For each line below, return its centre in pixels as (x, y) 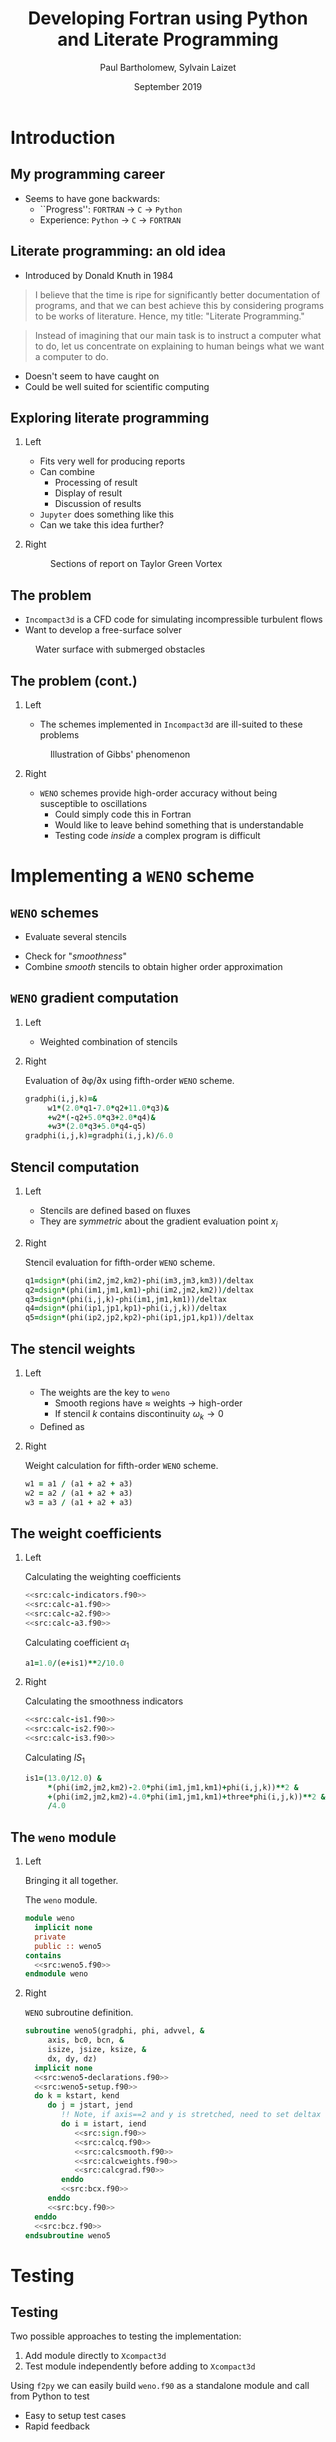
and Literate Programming (168, 39)
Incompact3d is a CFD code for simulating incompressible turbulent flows (173, 619)
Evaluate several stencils (75, 936)
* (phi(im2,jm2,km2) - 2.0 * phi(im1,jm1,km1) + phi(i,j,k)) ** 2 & (173, 1787)
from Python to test (50, 2396)
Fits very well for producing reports (112, 461)
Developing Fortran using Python (168, 18)
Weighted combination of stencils (108, 1041)
